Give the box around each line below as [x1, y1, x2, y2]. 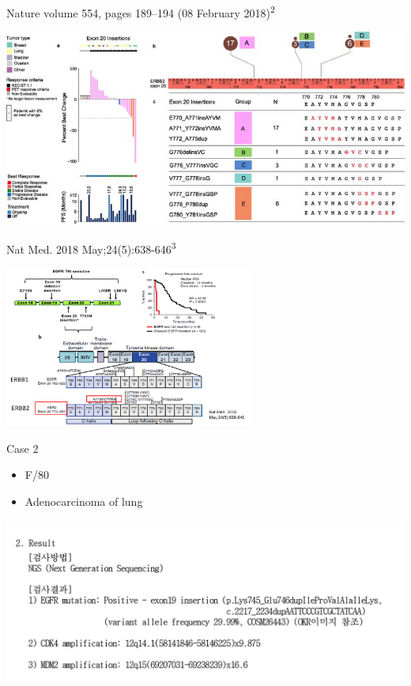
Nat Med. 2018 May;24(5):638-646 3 [6, 239, 176, 257]
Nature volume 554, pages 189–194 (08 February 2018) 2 [6, 2, 275, 21]
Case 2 [6, 439, 39, 456]
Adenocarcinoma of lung [25, 493, 143, 510]
